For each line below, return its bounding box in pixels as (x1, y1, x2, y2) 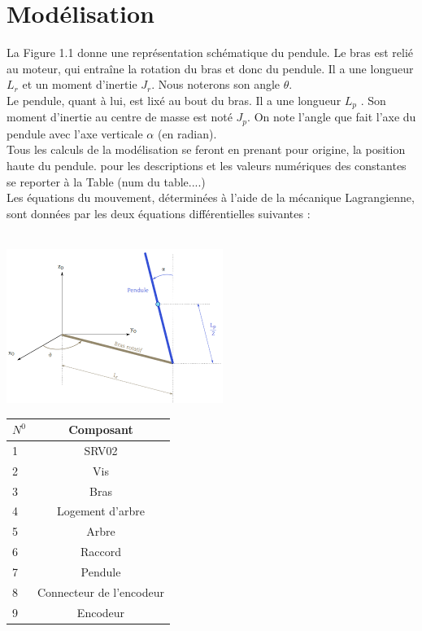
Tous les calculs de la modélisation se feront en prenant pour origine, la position (7, 141, 406, 158)
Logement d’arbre (56, 502, 145, 519)
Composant (68, 421, 133, 438)
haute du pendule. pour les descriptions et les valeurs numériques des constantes (7, 157, 407, 173)
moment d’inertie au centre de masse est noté (7, 108, 233, 125)
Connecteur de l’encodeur (37, 583, 164, 600)
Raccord (80, 543, 121, 560)
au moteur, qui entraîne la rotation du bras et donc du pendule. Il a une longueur (7, 59, 414, 77)
